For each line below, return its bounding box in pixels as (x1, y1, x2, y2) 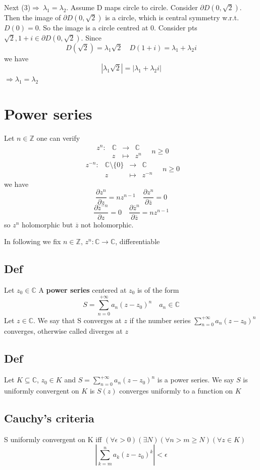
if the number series (129, 315, 191, 325)
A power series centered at (38, 284, 127, 295)
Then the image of (4, 12, 61, 22)
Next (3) (4, 2, 31, 12)
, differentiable (115, 236, 160, 247)
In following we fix (4, 236, 61, 247)
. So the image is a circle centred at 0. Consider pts (38, 22, 197, 32)
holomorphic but (22, 219, 73, 229)
